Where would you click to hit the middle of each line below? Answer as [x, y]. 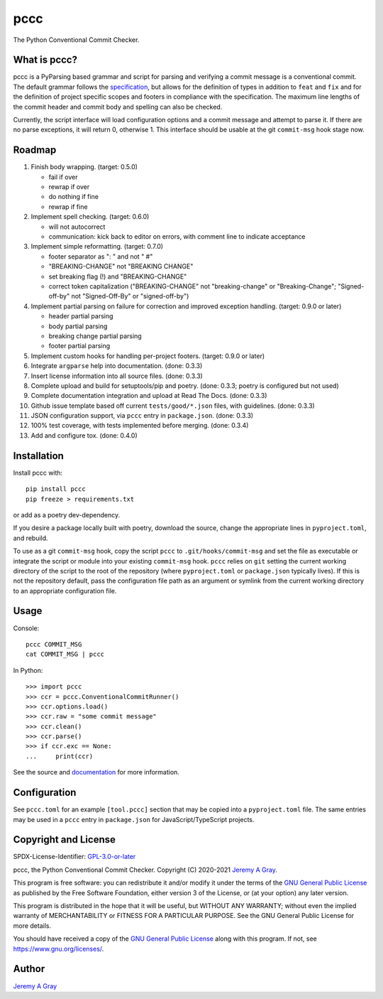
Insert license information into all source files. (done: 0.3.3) [117, 376]
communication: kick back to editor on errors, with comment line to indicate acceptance [177, 237]
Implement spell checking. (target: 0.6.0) [90, 217]
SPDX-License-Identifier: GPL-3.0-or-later [74, 857]
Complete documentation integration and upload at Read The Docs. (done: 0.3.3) [149, 396]
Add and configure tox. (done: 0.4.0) [84, 435]
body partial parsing [78, 326]
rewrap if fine [68, 207]
